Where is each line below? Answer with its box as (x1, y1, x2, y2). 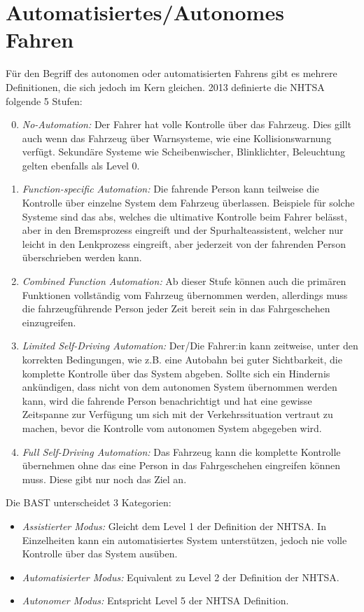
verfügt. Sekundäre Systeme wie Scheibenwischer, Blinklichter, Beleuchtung (22, 144, 345, 159)
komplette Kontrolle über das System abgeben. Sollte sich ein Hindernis (22, 366, 330, 380)
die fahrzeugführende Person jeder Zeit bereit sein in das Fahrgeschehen (22, 301, 330, 316)
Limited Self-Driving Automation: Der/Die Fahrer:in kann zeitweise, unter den (22, 338, 358, 353)
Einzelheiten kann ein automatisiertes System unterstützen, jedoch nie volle (22, 532, 347, 547)
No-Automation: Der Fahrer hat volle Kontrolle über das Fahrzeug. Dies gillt (22, 117, 352, 132)
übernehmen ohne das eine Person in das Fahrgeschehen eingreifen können (22, 458, 341, 473)
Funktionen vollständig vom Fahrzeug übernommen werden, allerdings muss (22, 287, 348, 302)
